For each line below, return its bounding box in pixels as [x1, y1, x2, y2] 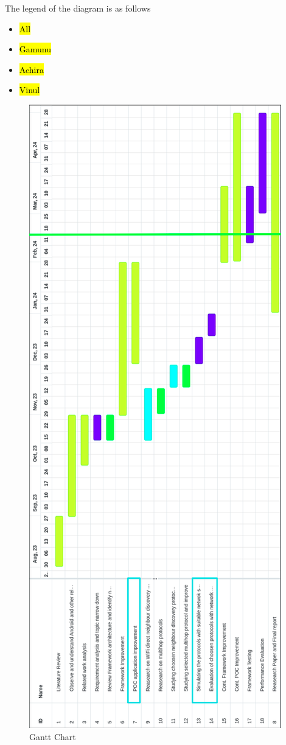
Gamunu [19, 43, 52, 55]
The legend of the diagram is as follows [5, 2, 151, 14]
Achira [19, 63, 44, 75]
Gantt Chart [29, 730, 76, 743]
